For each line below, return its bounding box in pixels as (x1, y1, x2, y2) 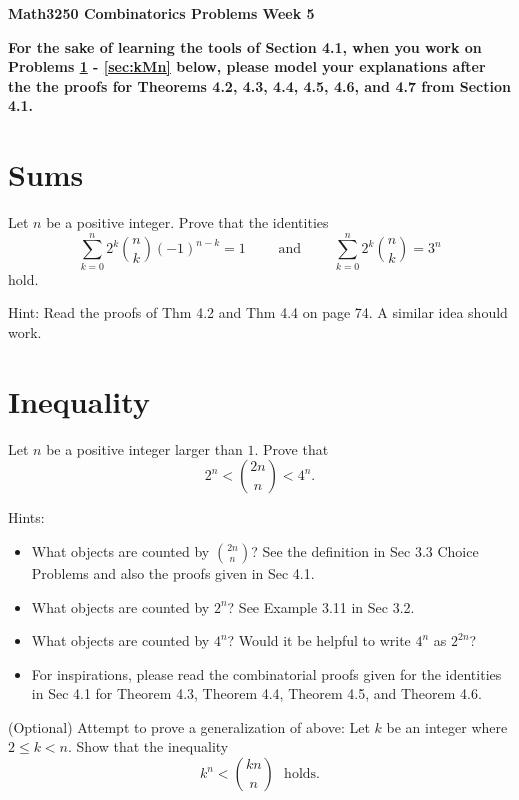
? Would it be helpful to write (227, 630, 411, 651)
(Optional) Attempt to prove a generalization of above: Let (8, 716, 370, 737)
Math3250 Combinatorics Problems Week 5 (8, 3, 315, 23)
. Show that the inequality (68, 736, 229, 757)
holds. (284, 767, 320, 782)
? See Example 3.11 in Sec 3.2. (227, 596, 415, 617)
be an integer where (386, 716, 508, 737)
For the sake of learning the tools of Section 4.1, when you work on (8, 36, 482, 57)
